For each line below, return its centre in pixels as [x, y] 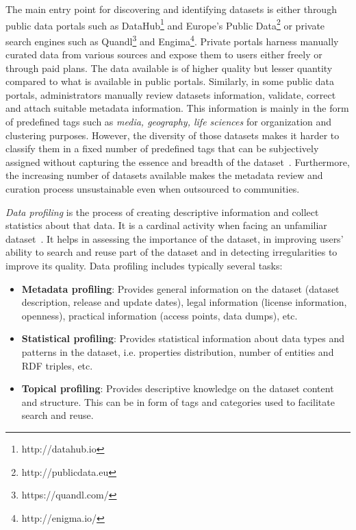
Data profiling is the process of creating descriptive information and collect [162, 212]
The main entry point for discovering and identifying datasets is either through [171, 9]
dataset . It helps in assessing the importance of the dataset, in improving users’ [175, 238]
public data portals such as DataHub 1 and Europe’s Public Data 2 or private [165, 24]
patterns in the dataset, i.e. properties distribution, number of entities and [178, 351]
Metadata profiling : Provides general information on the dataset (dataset [180, 288]
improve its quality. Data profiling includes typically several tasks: [144, 265]
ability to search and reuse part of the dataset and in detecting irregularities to [171, 252]
